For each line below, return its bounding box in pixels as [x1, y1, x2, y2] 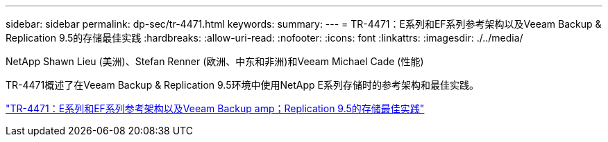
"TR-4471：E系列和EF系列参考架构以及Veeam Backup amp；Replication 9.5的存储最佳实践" [6, 103, 425, 114]
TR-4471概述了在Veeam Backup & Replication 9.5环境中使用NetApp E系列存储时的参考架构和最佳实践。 [6, 79, 479, 91]
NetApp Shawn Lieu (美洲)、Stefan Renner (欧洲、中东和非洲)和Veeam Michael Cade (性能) [6, 55, 424, 67]
